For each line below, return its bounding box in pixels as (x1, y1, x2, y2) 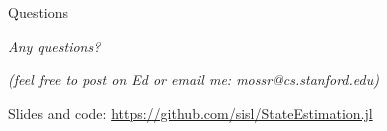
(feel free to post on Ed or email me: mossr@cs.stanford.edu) (8, 69, 379, 90)
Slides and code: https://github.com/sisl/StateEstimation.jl (8, 102, 373, 123)
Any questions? (8, 35, 101, 56)
